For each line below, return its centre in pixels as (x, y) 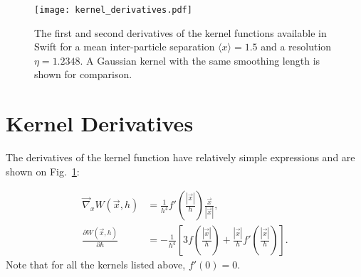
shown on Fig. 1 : (43, 171)
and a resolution (296, 47)
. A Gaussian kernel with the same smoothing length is (200, 60)
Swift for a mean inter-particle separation (125, 47)
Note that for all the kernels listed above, (96, 265)
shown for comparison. (83, 74)
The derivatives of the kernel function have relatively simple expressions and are (180, 157)
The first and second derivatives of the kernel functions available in (180, 32)
